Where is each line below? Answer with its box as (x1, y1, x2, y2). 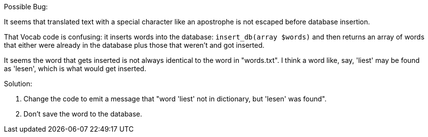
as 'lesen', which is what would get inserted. (4, 64, 146, 73)
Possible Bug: (4, 2, 48, 11)
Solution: (4, 79, 32, 88)
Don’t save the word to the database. (23, 110, 142, 118)
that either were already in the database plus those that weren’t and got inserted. (4, 41, 265, 49)
